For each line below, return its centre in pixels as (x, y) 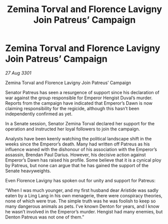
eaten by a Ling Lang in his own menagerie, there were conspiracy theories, (84, 195)
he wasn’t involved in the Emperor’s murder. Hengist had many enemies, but (84, 211)
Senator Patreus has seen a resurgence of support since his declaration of (82, 92)
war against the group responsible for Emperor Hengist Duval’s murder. (79, 98)
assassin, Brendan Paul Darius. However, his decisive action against (75, 155)
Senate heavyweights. (28, 171)
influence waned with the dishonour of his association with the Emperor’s (81, 149)
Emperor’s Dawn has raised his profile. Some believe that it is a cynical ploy (83, 160)
